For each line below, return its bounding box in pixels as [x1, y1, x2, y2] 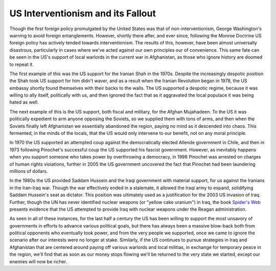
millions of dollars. [9, 168, 48, 174]
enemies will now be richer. [9, 258, 67, 264]
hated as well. [9, 99, 39, 105]
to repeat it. [9, 61, 34, 67]
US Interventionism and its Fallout [9, 8, 156, 19]
